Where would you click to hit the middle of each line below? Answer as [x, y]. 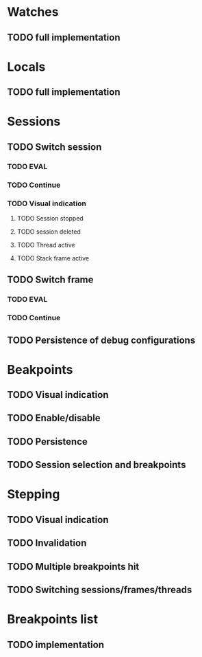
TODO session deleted [49, 232]
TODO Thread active [46, 245]
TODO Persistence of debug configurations [101, 340]
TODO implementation [56, 644]
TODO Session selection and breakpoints [97, 465]
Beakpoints [40, 369]
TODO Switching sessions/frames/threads [100, 590]
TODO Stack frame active [53, 258]
